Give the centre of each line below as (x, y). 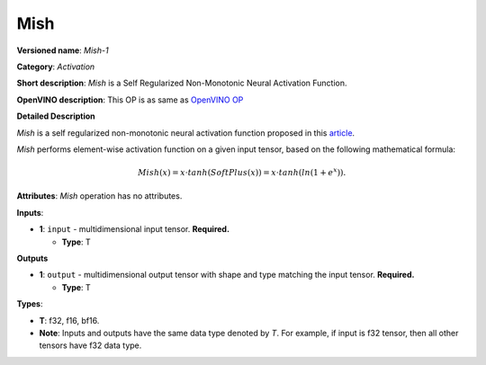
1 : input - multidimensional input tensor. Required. (134, 229)
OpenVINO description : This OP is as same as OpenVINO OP (130, 100)
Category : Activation (56, 67)
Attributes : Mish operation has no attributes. (99, 196)
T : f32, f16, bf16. (69, 320)
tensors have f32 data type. (90, 345)
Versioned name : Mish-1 (63, 50)
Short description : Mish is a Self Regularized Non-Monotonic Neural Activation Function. (182, 83)
